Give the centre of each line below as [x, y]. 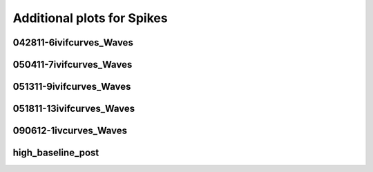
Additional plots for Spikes [90, 18]
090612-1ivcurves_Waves [70, 131]
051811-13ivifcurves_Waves [74, 109]
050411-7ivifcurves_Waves [73, 65]
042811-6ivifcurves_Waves [73, 42]
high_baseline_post [56, 153]
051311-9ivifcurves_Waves [72, 87]
